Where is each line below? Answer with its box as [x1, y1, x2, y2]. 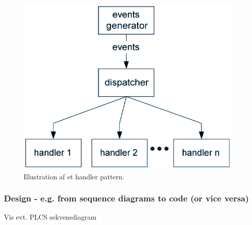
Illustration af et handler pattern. [24, 171, 124, 181]
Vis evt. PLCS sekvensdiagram [4, 211, 97, 222]
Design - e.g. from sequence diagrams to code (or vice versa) [4, 192, 249, 204]
